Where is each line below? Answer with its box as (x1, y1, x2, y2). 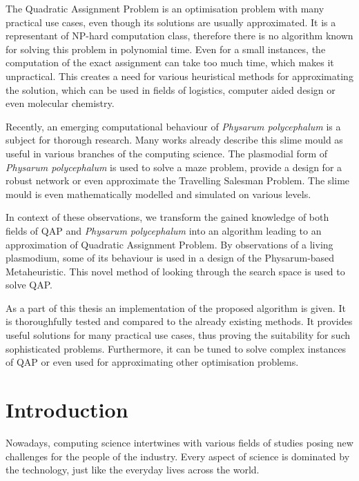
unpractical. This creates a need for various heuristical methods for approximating (6, 68, 353, 83)
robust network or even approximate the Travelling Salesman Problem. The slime (6, 173, 350, 188)
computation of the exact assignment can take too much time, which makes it (6, 55, 334, 70)
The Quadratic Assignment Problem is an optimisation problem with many (6, 1, 324, 15)
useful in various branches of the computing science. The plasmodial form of (6, 146, 328, 160)
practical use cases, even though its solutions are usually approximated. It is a (6, 14, 336, 29)
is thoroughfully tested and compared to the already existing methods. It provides (6, 314, 353, 328)
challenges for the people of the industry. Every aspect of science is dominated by (6, 449, 350, 463)
